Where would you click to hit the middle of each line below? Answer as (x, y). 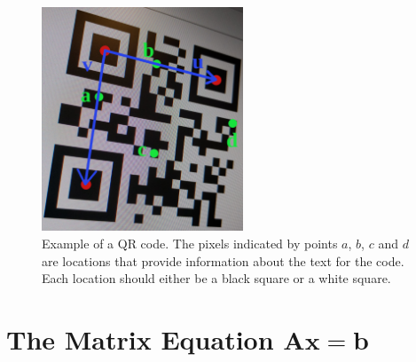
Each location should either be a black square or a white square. (216, 278)
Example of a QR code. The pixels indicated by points (190, 243)
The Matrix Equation (140, 338)
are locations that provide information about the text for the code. (223, 260)
